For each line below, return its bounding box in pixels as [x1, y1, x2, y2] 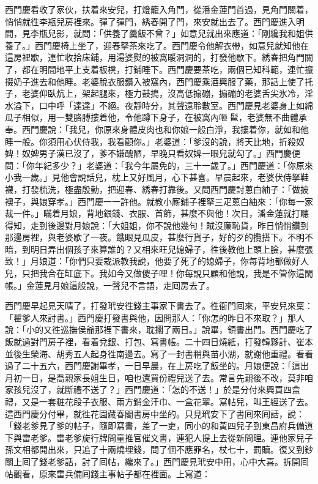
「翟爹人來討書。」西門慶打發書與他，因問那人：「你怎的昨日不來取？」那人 [5, 311, 305, 324]
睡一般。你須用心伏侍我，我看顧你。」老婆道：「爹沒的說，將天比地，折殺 [5, 135, 296, 147]
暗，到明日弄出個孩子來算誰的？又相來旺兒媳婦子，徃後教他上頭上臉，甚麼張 [5, 242, 313, 255]
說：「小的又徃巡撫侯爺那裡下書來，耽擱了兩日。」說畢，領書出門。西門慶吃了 [5, 323, 313, 336]
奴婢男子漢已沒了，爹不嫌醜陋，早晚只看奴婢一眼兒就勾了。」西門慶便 [21, 147, 300, 160]
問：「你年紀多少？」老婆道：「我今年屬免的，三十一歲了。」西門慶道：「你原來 [5, 158, 313, 171]
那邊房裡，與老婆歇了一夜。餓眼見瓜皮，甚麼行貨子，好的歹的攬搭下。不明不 [5, 231, 313, 244]
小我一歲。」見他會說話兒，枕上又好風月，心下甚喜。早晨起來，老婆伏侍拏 [5, 171, 300, 184]
